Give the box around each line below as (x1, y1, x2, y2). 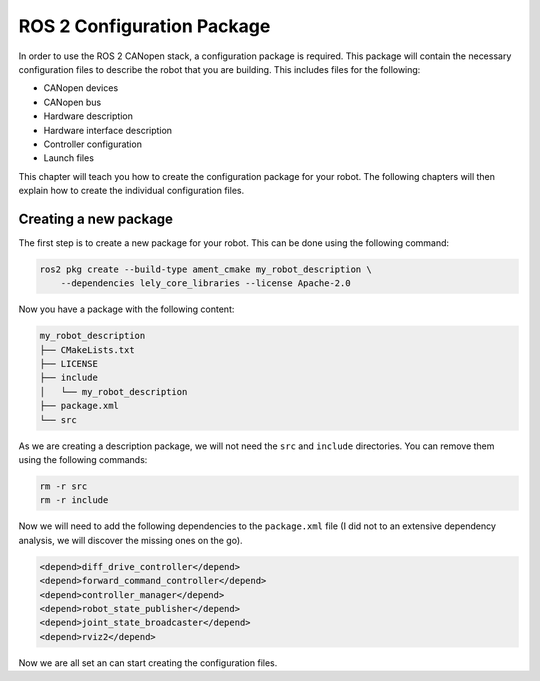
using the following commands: (18, 454, 148, 466)
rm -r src (39, 481, 88, 492)
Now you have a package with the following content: (18, 303, 235, 315)
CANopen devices (43, 82, 119, 94)
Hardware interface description (43, 124, 173, 136)
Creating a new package (18, 210, 174, 227)
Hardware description (43, 110, 134, 122)
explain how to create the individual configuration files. (18, 185, 245, 197)
